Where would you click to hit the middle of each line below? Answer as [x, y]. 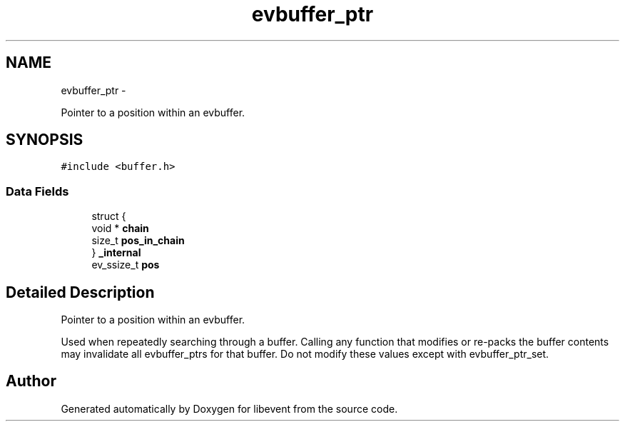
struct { [109, 216]
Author [31, 381]
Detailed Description [80, 292]
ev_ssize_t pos [126, 265]
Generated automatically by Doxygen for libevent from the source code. [229, 408]
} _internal [116, 253]
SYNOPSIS [45, 140]
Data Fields [37, 191]
